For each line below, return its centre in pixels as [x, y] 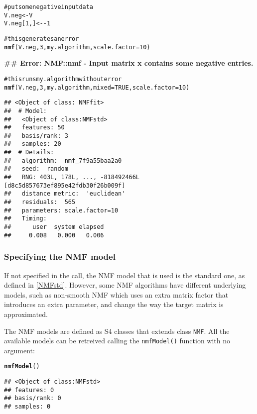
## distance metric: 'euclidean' [65, 194]
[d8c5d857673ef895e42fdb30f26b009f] [65, 185]
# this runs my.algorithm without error [63, 79]
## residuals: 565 [40, 202]
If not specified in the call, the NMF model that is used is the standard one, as [125, 275]
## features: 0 [29, 390]
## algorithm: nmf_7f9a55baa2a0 [63, 160]
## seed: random [36, 169]
